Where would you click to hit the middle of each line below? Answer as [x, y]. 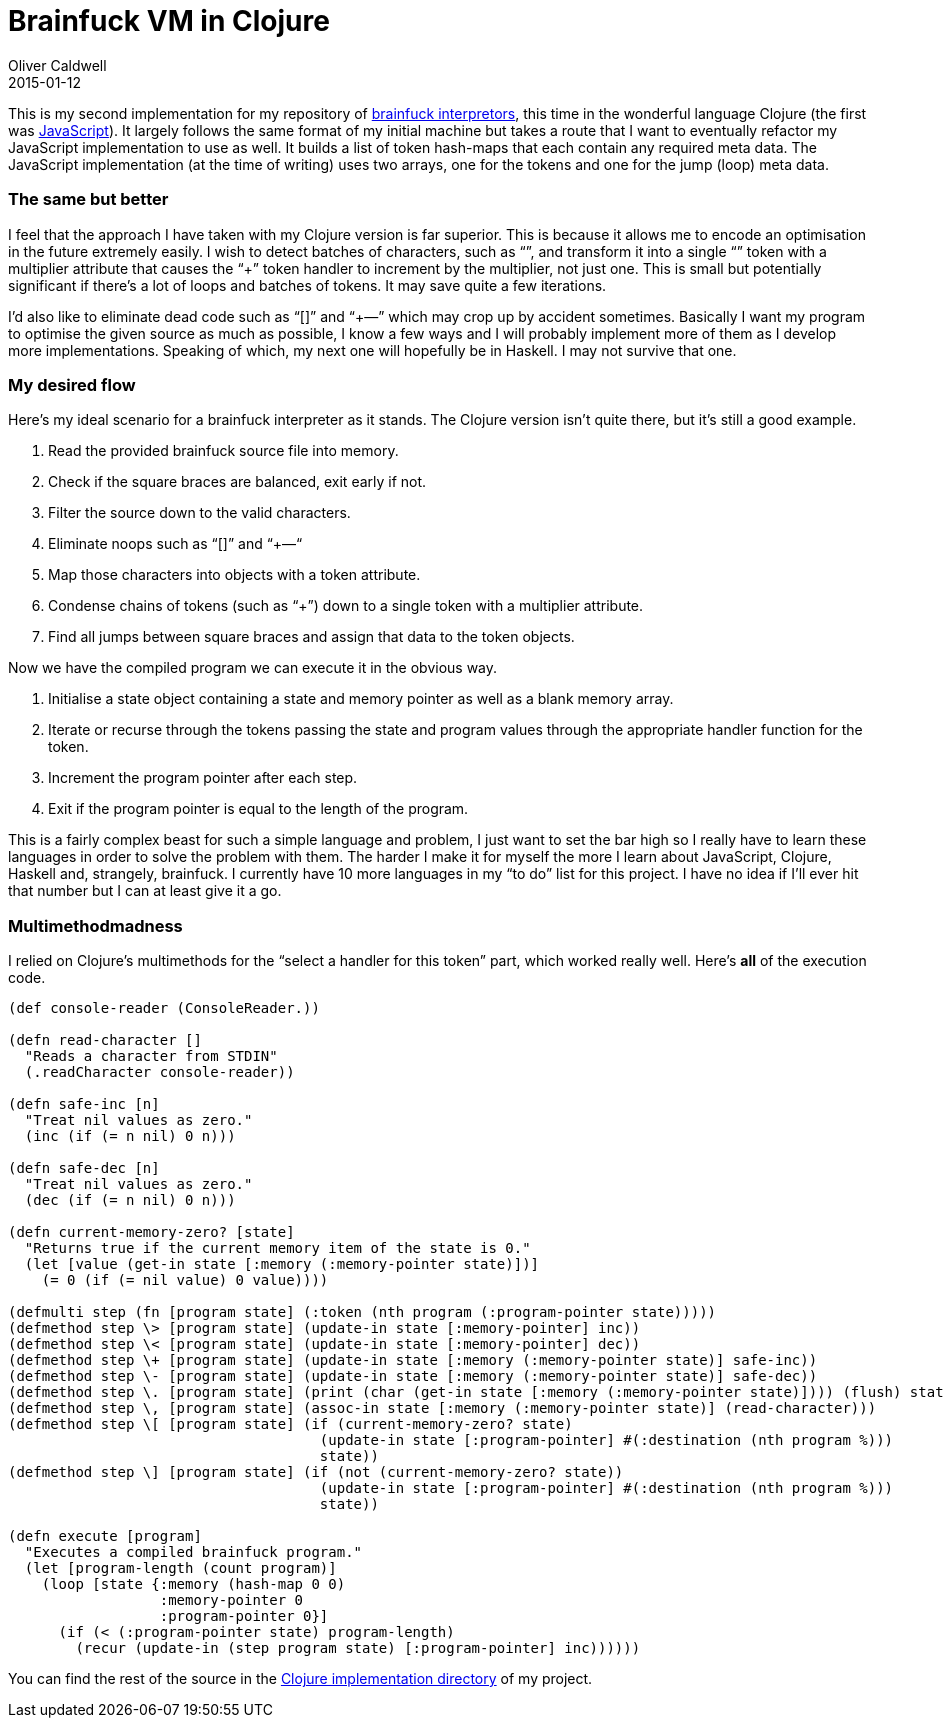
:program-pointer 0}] [244, 1616]
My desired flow [72, 384]
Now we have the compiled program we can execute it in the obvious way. [253, 668]
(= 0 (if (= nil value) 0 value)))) [185, 1280]
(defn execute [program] [105, 1536]
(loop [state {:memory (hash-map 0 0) [193, 1584]
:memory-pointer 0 [231, 1600]
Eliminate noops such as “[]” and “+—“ [175, 544]
